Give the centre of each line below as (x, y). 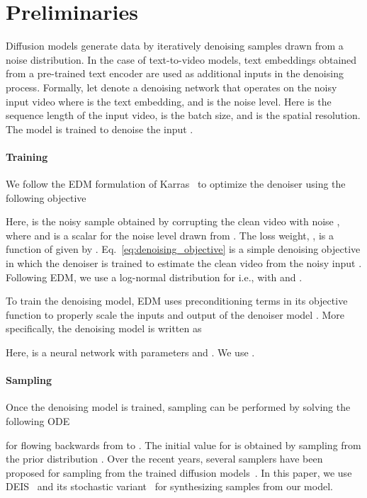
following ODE (38, 421)
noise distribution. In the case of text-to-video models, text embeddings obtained (181, 59)
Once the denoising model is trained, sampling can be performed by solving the (178, 407)
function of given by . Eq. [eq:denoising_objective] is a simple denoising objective (183, 249)
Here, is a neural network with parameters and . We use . (130, 352)
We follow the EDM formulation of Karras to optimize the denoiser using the (176, 184)
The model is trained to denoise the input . (100, 129)
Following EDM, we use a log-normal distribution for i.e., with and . (154, 277)
